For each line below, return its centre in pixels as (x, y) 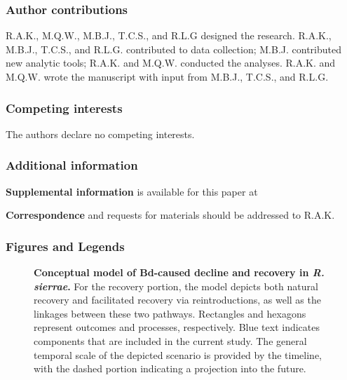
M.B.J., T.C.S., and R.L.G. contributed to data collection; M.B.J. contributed (173, 49)
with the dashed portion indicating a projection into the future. (170, 368)
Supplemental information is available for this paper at (132, 191)
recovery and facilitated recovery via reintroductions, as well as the (177, 300)
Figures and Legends (65, 246)
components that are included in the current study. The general (170, 341)
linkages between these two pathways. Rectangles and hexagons (170, 313)
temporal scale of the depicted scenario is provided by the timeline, (178, 354)
